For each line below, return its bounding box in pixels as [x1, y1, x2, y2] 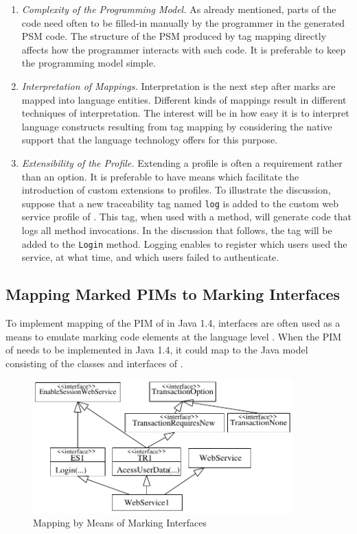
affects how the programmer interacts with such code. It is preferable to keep [21, 42, 346, 56]
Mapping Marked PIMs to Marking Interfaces [5, 283, 341, 305]
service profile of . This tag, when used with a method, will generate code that [21, 209, 352, 224]
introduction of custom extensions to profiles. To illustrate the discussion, [21, 183, 331, 197]
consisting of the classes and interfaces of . [5, 356, 183, 370]
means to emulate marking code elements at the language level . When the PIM [5, 329, 342, 343]
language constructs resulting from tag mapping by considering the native [21, 119, 332, 133]
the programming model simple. [21, 56, 156, 70]
